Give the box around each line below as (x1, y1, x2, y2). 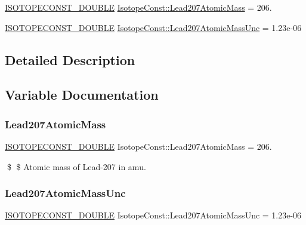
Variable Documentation (5, 85, 159, 104)
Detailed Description (5, 50, 135, 69)
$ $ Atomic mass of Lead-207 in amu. (7, 160, 146, 172)
